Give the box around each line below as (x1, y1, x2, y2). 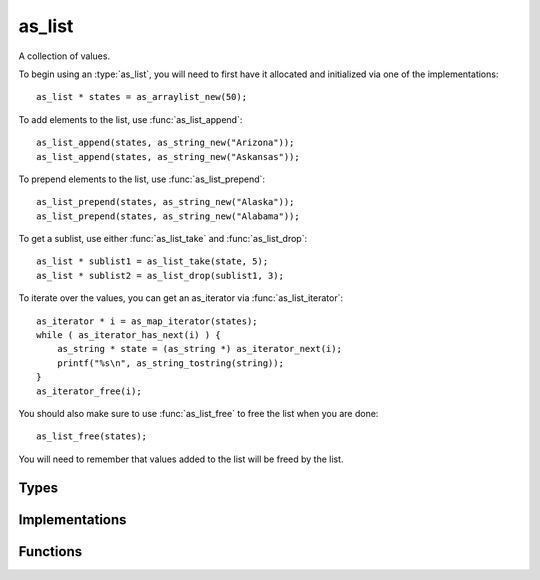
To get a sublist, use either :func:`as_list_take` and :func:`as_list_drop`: (18, 233, 308, 245)
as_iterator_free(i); (36, 385, 142, 397)
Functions (18, 543, 83, 560)
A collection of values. (18, 50, 110, 62)
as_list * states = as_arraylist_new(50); (36, 91, 248, 103)
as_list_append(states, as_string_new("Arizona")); (36, 137, 295, 149)
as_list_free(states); (36, 431, 148, 442)
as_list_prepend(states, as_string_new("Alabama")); (36, 210, 300, 222)
